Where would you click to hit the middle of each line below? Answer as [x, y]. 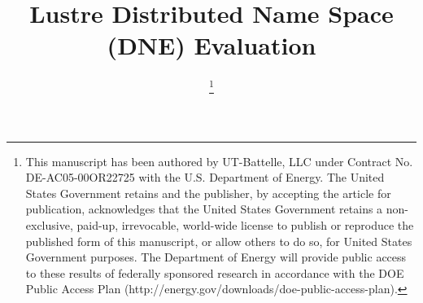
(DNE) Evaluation [211, 45]
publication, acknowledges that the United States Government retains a [204, 209]
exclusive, [49, 224]
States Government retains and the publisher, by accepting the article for [208, 193]
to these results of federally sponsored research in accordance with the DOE [215, 272]
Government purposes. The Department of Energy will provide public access [216, 257]
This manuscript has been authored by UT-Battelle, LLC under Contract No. [219, 161]
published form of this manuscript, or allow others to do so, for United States [219, 241]
